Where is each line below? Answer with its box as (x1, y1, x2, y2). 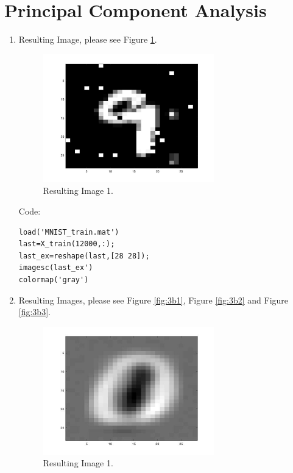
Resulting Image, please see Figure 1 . (18, 33, 157, 46)
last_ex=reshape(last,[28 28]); (18, 251, 150, 260)
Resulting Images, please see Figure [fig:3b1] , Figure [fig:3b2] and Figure (18, 293, 289, 306)
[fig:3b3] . (18, 305, 51, 318)
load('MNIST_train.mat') (18, 227, 119, 237)
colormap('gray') (18, 275, 89, 284)
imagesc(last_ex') (18, 263, 93, 272)
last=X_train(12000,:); (18, 240, 115, 249)
